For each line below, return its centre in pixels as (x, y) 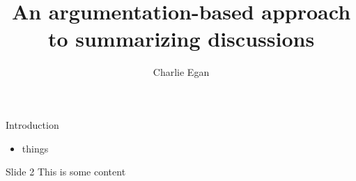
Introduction (32, 124)
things (35, 148)
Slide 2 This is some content (66, 172)
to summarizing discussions (181, 39)
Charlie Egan (181, 72)
